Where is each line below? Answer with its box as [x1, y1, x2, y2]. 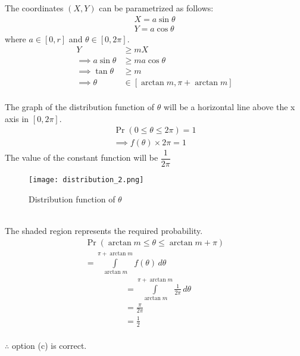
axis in [5, 112, 29, 124]
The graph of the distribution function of [5, 100, 155, 113]
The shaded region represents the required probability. [5, 224, 203, 237]
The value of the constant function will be [5, 151, 158, 164]
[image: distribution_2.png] [29, 176, 144, 185]
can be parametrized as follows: [99, 2, 214, 14]
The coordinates [5, 2, 64, 14]
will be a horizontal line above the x [163, 100, 295, 113]
